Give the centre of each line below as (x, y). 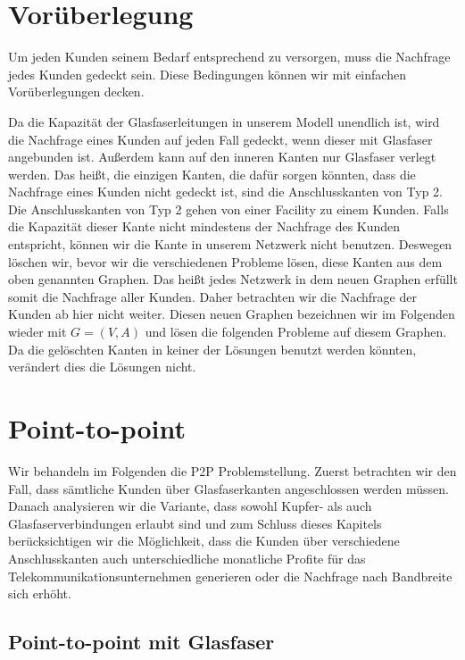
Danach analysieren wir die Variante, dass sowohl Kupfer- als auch (190, 506)
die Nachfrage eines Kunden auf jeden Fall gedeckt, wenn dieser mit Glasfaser (220, 139)
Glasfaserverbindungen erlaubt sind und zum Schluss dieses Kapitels (195, 523)
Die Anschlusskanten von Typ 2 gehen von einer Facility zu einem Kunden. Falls (228, 209)
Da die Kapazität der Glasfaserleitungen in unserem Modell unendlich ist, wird (224, 121)
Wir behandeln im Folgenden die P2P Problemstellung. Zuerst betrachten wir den (232, 470)
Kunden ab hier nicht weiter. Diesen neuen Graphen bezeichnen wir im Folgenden (232, 314)
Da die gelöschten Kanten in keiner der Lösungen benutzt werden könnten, (212, 349)
